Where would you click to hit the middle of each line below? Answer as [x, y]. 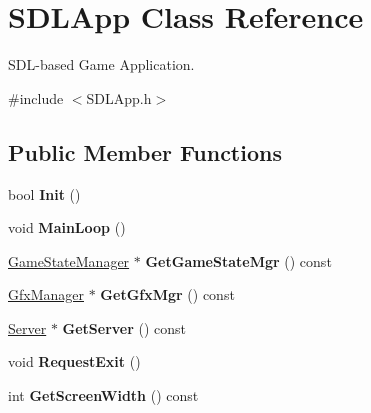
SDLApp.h [119, 97]
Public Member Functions [145, 151]
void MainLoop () [67, 227]
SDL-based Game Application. [101, 64]
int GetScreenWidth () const [103, 395]
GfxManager [46, 294]
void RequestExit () [74, 361]
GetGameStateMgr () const [238, 260]
